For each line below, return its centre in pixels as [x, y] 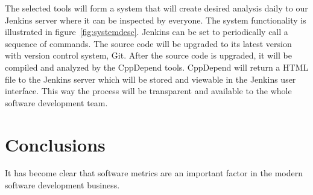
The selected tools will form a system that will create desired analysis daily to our [156, 8]
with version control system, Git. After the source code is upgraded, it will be [148, 55]
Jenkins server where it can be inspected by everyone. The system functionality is [156, 20]
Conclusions [55, 144]
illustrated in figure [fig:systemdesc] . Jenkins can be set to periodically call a [147, 32]
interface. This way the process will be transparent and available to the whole [148, 91]
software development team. [56, 102]
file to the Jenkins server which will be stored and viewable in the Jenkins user [150, 79]
